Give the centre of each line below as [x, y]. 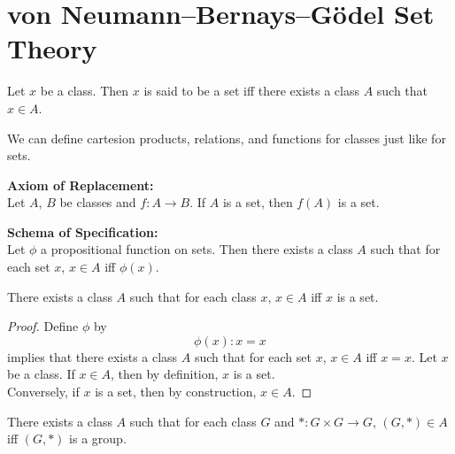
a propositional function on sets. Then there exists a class [197, 249]
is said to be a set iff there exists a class [251, 91]
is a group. [98, 439]
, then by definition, [165, 374]
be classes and [98, 202]
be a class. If [41, 374]
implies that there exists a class [93, 356]
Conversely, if [43, 392]
